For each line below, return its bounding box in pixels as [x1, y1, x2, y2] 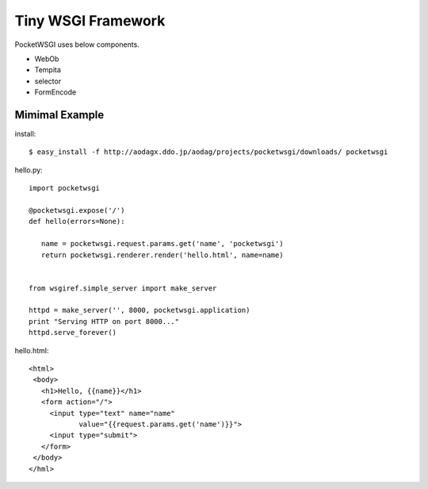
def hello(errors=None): [29, 217, 125, 226]
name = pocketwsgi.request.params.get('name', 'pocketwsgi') [40, 239, 285, 248]
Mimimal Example [14, 108, 105, 121]
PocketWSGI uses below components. [14, 40, 140, 49]
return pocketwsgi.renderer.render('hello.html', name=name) [40, 250, 285, 260]
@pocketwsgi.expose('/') [29, 206, 125, 214]
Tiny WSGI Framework [14, 12, 166, 29]
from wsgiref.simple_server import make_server [29, 283, 217, 293]
